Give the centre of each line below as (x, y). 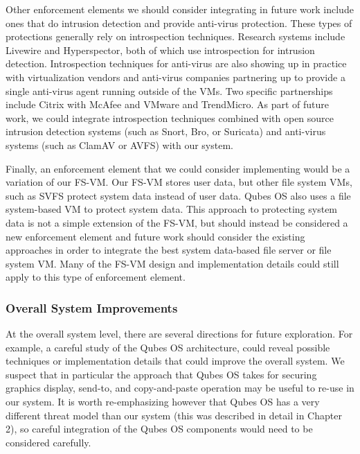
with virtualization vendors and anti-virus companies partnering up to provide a (175, 77)
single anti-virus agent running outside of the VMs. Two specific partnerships (169, 90)
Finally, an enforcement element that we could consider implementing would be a (178, 168)
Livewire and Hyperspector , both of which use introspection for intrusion (160, 50)
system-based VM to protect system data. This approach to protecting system (172, 209)
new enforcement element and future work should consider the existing (155, 236)
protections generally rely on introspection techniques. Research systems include (175, 36)
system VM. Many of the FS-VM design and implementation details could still (172, 263)
